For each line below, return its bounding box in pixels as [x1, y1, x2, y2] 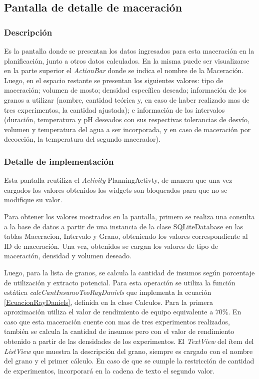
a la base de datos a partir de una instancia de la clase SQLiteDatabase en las [4, 221, 243, 231]
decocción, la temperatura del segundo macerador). [4, 134, 160, 144]
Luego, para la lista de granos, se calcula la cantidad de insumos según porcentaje [4, 267, 255, 277]
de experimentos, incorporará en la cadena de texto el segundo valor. [4, 365, 215, 375]
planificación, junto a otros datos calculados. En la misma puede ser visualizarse [4, 55, 249, 66]
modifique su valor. [4, 194, 62, 205]
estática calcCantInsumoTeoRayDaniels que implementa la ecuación [4, 287, 211, 297]
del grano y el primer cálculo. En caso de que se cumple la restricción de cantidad [4, 355, 254, 366]
